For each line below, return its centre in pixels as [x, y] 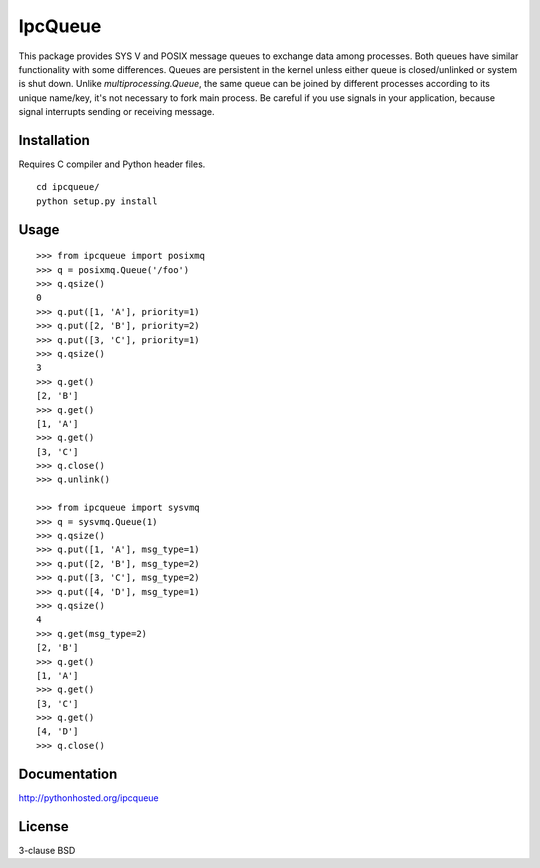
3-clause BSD [47, 850]
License [43, 826]
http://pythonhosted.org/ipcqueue [88, 797]
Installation [54, 140]
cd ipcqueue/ [68, 187]
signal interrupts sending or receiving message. [116, 112]
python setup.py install [97, 201]
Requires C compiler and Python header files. [112, 164]
